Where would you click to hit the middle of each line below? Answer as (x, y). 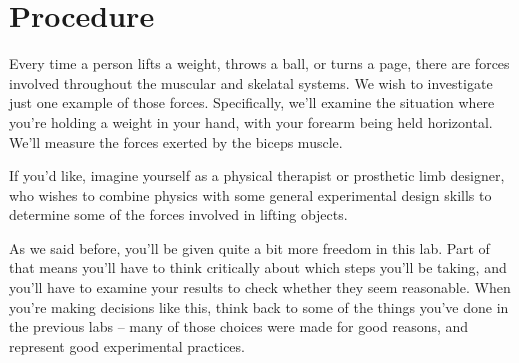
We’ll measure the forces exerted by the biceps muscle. (176, 141)
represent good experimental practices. (127, 345)
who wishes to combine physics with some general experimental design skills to (250, 194)
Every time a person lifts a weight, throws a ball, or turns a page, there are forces (259, 63)
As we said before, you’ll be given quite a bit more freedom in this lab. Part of (249, 247)
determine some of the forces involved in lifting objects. (178, 214)
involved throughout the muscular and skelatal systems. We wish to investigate (251, 82)
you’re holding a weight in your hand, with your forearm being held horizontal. (251, 121)
